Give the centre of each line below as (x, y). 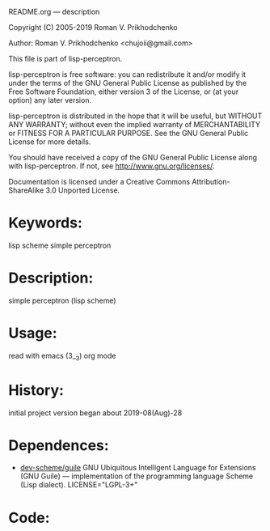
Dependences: (59, 445)
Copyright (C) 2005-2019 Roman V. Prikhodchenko (93, 27)
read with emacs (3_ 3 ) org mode (62, 357)
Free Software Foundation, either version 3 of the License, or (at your (124, 91)
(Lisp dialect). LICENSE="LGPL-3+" (79, 485)
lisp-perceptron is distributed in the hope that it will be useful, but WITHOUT (135, 116)
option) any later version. (50, 100)
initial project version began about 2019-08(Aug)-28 (95, 413)
